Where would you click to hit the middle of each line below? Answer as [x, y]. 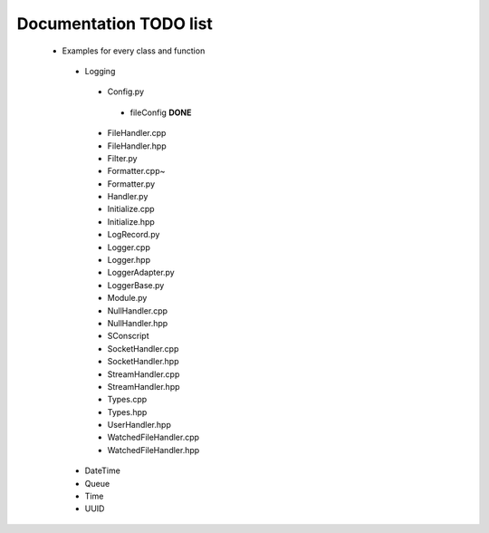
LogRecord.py [134, 235]
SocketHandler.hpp [143, 362]
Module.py [127, 298]
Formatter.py [131, 184]
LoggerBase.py [136, 285]
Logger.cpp [129, 247]
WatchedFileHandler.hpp [153, 450]
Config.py [126, 92]
